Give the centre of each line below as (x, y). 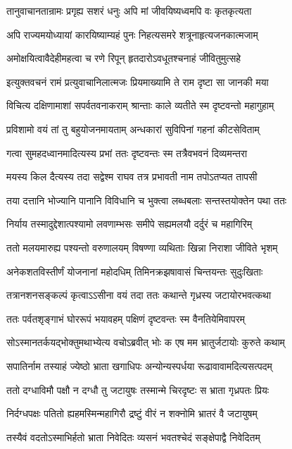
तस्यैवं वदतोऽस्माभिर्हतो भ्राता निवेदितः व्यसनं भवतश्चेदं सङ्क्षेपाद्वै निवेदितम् (133, 437)
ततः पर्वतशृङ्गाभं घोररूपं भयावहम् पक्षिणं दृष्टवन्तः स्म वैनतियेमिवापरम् (126, 318)
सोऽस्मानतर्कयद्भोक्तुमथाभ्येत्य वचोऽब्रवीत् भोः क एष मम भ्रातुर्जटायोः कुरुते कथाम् (146, 342)
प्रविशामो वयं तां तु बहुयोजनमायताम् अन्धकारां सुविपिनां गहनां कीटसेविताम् (133, 129)
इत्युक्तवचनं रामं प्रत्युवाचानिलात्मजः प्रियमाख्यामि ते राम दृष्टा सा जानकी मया (138, 81)
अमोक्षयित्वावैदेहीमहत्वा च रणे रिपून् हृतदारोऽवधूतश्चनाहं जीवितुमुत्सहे (124, 58)
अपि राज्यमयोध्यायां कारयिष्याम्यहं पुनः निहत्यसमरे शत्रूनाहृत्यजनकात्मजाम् (132, 34)
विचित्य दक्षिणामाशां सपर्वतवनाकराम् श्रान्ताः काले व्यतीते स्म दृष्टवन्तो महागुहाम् (140, 105)
